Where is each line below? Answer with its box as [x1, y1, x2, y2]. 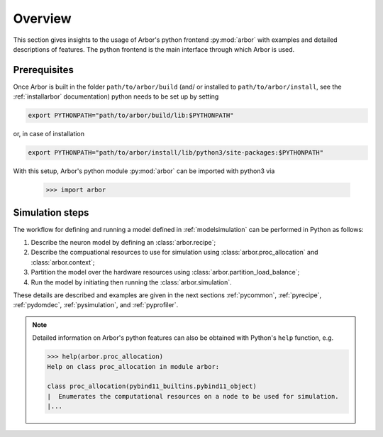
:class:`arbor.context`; [30, 258, 95, 266]
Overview [13, 11, 72, 26]
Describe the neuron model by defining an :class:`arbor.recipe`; [30, 238, 216, 247]
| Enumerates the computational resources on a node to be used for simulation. [47, 392, 340, 400]
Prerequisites [13, 64, 74, 76]
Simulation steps [13, 206, 89, 218]
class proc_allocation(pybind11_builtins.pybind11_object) [47, 382, 257, 390]
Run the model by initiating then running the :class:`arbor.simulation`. [30, 277, 232, 287]
